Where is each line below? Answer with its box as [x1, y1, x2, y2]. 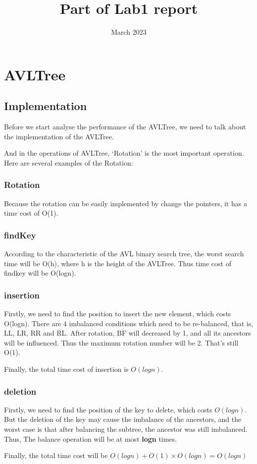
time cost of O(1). [4, 208, 58, 218]
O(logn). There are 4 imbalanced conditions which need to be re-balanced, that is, [4, 318, 254, 328]
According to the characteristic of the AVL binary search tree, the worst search [4, 248, 244, 259]
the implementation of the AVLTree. [4, 131, 114, 141]
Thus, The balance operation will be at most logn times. [4, 433, 177, 444]
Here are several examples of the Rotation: [4, 157, 133, 168]
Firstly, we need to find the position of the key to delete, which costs [4, 404, 212, 414]
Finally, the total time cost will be [4, 450, 108, 461]
